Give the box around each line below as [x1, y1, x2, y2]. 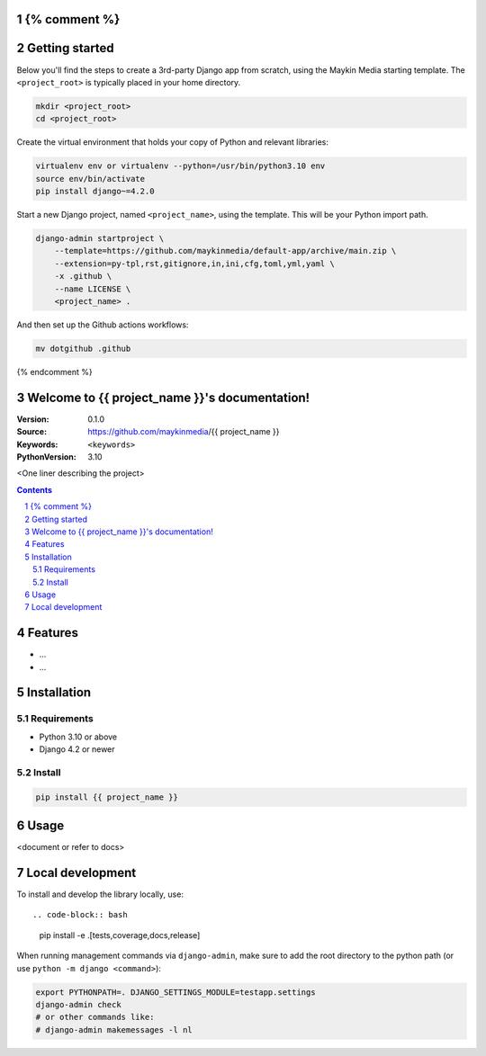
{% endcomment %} [16, 366, 94, 377]
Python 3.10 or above [39, 731, 118, 742]
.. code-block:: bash [32, 909, 128, 920]
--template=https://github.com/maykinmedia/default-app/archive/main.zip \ [54, 246, 397, 256]
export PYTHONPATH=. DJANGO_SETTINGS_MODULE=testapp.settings [35, 987, 316, 998]
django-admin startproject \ [35, 234, 165, 244]
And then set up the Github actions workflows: [16, 319, 189, 330]
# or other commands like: [35, 1012, 155, 1023]
